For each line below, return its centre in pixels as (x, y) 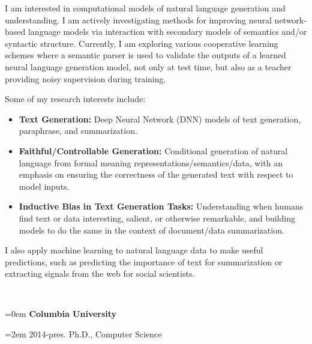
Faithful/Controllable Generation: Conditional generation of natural (153, 150)
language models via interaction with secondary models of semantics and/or (167, 32)
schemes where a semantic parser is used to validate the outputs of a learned (145, 55)
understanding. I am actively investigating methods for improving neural (138, 20)
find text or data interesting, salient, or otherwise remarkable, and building (157, 218)
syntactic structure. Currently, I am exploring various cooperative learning (142, 43)
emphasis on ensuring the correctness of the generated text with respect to (156, 174)
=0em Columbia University (61, 314)
